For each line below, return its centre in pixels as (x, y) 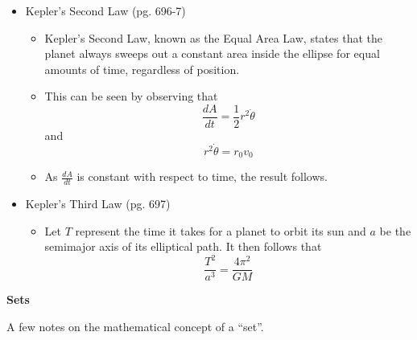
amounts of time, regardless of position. (142, 69)
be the (395, 230)
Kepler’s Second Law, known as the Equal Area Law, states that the (213, 37)
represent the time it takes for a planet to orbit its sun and (221, 230)
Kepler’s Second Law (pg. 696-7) (105, 10)
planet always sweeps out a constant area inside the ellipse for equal (212, 53)
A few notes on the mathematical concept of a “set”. (135, 327)
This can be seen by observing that (131, 96)
